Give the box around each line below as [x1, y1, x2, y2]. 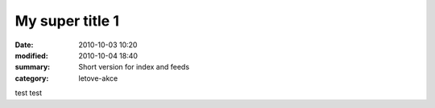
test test [14, 88, 43, 98]
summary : [14, 62, 51, 72]
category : [14, 73, 49, 83]
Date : [14, 40, 34, 50]
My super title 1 [14, 12, 120, 30]
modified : [14, 50, 48, 60]
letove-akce [78, 73, 118, 83]
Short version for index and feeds [78, 62, 189, 72]
